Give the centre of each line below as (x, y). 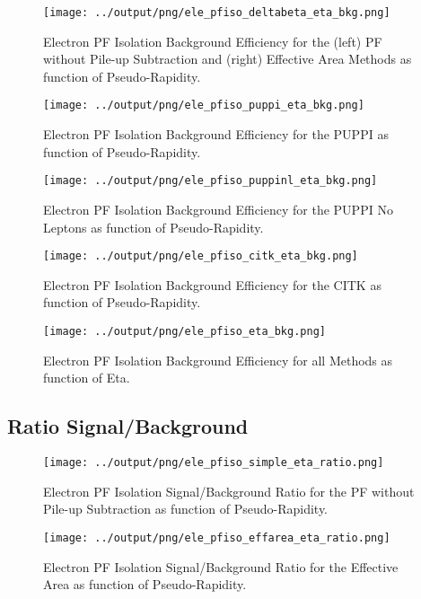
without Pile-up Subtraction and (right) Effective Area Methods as (228, 59)
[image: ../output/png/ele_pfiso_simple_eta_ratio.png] (214, 463)
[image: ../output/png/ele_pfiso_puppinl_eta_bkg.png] (210, 181)
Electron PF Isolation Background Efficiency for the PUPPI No (218, 209)
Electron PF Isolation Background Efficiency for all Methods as (218, 360)
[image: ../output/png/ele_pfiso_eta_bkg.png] (184, 331)
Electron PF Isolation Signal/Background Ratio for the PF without (229, 491)
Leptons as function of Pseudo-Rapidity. (153, 227)
